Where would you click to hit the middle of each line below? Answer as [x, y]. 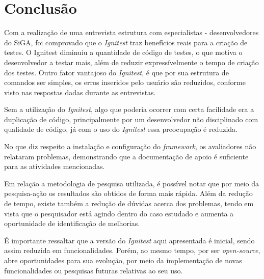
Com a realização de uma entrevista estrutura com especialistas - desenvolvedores [131, 32]
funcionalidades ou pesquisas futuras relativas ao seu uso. [94, 270]
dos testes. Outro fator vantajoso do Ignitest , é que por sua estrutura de [116, 72]
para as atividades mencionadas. [55, 166]
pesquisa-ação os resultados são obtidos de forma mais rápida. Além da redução [128, 193]
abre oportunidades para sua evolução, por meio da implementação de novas [123, 260]
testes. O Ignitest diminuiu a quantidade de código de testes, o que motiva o [123, 52]
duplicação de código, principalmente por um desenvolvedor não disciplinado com [131, 119]
